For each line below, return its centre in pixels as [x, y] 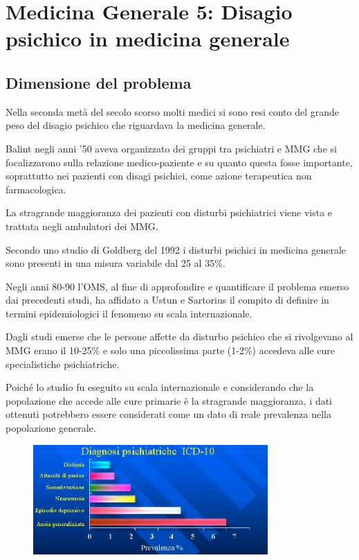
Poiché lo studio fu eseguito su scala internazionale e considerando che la [160, 387]
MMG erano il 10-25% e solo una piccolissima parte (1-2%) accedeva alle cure [170, 350]
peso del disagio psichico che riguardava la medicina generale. [136, 125]
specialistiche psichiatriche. [63, 364]
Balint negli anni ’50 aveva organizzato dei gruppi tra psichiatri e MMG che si [171, 148]
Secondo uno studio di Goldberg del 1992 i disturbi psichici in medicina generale [176, 249]
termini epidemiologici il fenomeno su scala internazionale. [129, 313]
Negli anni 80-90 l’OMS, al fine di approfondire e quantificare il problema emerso [177, 286]
